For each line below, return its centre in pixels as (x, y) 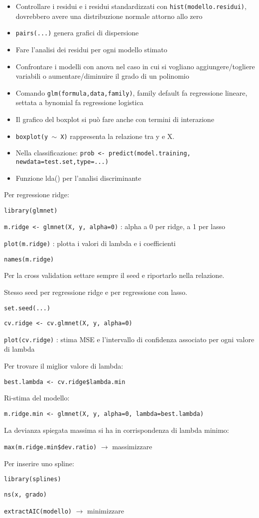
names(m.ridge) (29, 259)
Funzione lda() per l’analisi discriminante (78, 178)
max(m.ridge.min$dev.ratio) (51, 448)
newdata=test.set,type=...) (62, 162)
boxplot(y (32, 137)
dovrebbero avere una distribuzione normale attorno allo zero (109, 16)
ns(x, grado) (25, 495)
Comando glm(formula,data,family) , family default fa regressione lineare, (131, 92)
